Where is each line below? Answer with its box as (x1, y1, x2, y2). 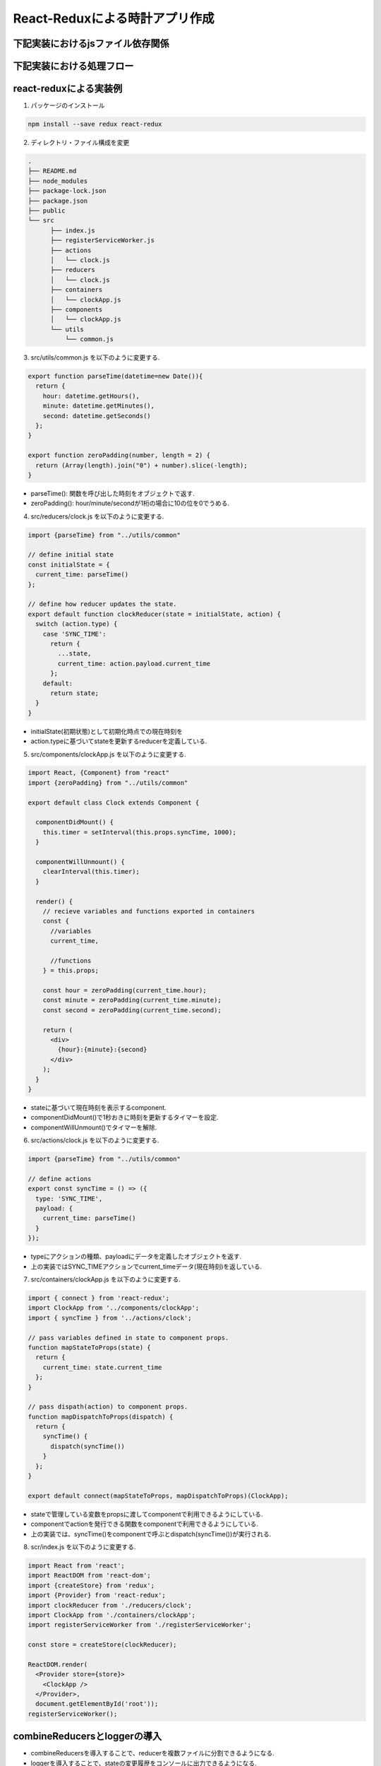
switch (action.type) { (35, 620, 118, 628)
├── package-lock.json (28, 187, 107, 195)
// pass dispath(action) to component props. (28, 1403, 188, 1411)
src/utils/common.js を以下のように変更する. (30, 353, 160, 362)
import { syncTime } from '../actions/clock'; (28, 1314, 192, 1322)
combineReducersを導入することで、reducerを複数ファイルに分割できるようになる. (30, 1749, 274, 1758)
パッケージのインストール (30, 101, 105, 109)
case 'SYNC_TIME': (42, 629, 107, 638)
